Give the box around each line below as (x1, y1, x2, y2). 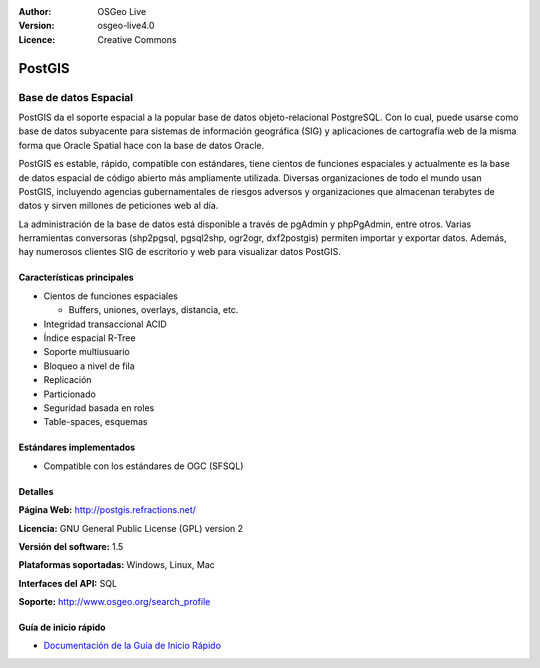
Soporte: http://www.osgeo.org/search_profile (18, 596, 211, 608)
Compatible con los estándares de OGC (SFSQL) (43, 460, 244, 472)
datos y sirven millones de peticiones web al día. (18, 200, 219, 212)
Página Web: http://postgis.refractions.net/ (18, 504, 197, 516)
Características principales (18, 271, 134, 284)
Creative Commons (97, 33, 177, 45)
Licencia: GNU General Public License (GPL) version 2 (18, 522, 244, 534)
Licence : (18, 33, 56, 45)
